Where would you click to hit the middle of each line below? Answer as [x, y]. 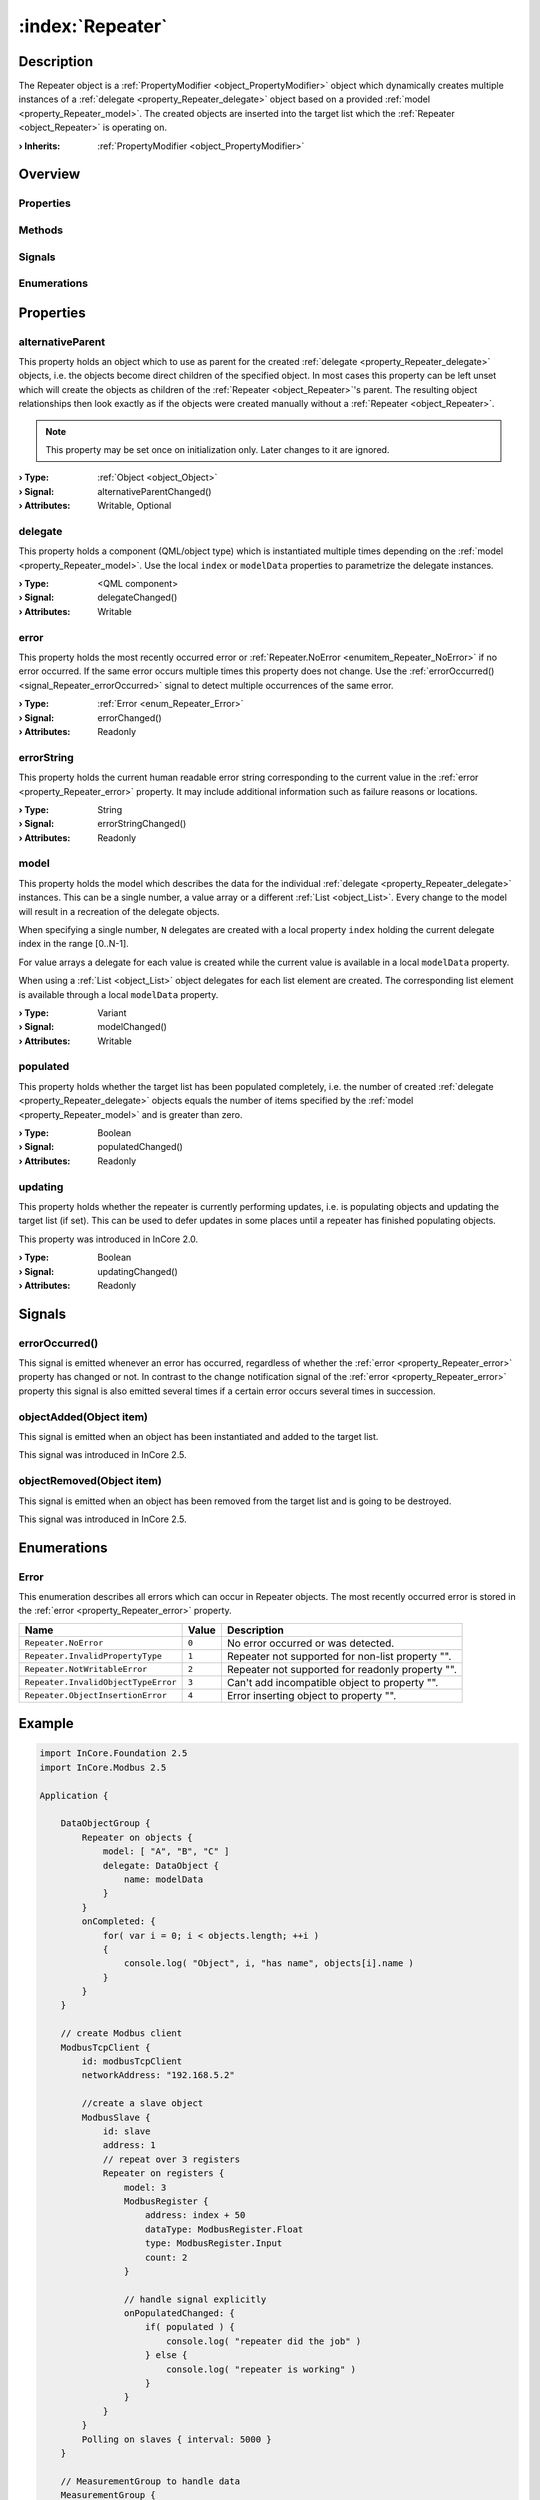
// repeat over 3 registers [171, 2159]
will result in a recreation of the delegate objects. [119, 911]
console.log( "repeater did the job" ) [263, 2341]
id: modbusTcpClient [132, 2061]
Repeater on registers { [163, 2173]
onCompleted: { [119, 1921]
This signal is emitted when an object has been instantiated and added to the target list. [198, 1436]
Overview [49, 174]
